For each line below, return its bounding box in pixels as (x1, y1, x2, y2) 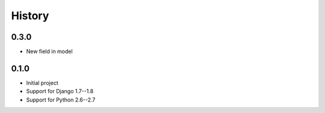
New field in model (26, 48, 73, 55)
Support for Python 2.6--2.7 (26, 96, 96, 103)
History (11, 9, 49, 22)
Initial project (26, 79, 58, 87)
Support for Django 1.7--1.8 (26, 88, 94, 95)
